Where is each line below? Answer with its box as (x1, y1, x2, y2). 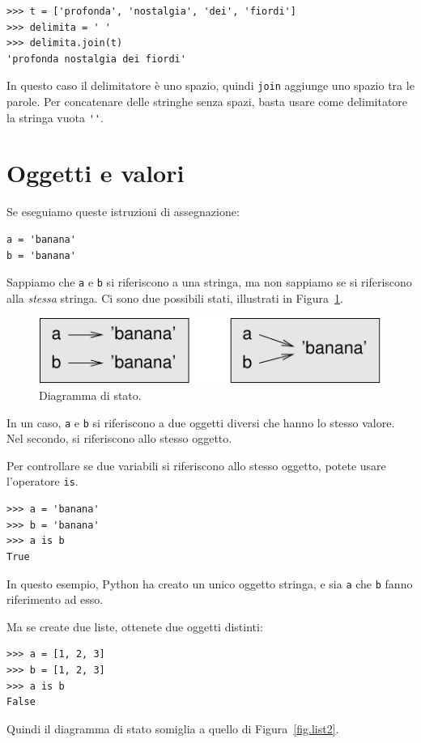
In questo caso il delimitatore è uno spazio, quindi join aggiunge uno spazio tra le (6, 77, 415, 94)
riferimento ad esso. (6, 591, 104, 608)
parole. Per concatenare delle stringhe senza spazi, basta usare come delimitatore (6, 93, 408, 110)
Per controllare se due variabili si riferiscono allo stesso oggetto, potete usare (6, 456, 386, 473)
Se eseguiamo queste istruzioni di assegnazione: (6, 203, 240, 220)
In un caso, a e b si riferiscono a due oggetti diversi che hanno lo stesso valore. (6, 414, 395, 431)
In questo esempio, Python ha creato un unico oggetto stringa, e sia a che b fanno (6, 575, 413, 592)
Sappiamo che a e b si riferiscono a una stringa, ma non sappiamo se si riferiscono (6, 274, 412, 291)
